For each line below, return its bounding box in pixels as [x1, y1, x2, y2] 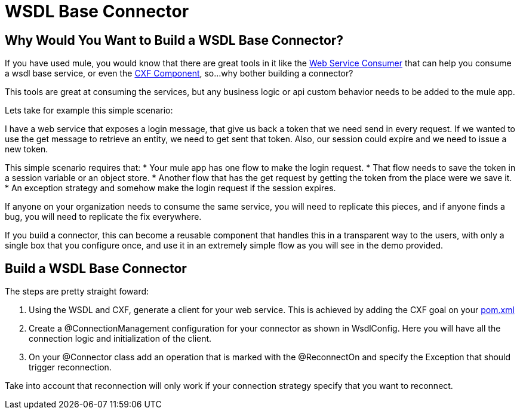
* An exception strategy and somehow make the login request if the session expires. [5, 183, 336, 194]
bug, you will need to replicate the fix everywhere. [5, 211, 202, 222]
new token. [5, 144, 48, 155]
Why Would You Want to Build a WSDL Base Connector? [5, 32, 344, 48]
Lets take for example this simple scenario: [5, 105, 173, 116]
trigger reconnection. [29, 362, 112, 373]
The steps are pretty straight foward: [5, 286, 149, 297]
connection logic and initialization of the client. [29, 333, 212, 344]
